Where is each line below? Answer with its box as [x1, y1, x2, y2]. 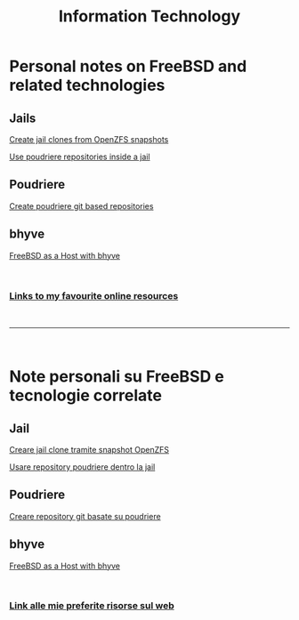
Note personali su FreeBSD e [9, 366, 224, 387]
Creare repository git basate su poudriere [9, 511, 162, 521]
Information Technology [58, 6, 241, 27]
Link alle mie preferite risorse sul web [9, 600, 175, 612]
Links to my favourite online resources [9, 289, 179, 302]
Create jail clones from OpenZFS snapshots [9, 134, 169, 144]
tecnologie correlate [9, 385, 163, 406]
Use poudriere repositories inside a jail [9, 151, 150, 162]
